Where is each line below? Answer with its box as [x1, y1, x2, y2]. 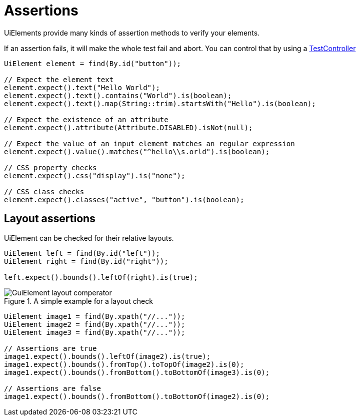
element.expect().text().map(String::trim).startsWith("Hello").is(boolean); [4, 99, 316, 108]
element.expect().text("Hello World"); [4, 83, 160, 92]
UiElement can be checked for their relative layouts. [4, 233, 174, 242]
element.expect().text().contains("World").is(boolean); [4, 91, 232, 100]
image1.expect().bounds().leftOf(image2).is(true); [4, 352, 211, 360]
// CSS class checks [4, 187, 84, 196]
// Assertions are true [4, 344, 97, 352]
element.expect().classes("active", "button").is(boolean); [4, 195, 244, 204]
